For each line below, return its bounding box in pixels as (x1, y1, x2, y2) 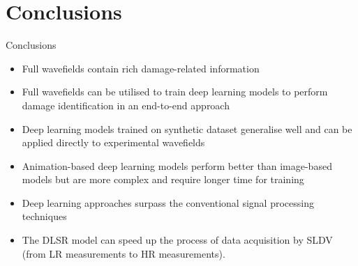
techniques (22, 209, 67, 224)
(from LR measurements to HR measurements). (22, 246, 225, 260)
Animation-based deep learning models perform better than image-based (22, 158, 332, 173)
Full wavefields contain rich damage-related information (22, 61, 260, 75)
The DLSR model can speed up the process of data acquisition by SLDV (22, 233, 333, 247)
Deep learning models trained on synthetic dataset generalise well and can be (22, 121, 352, 136)
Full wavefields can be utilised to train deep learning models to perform (22, 84, 328, 99)
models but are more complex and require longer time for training (22, 172, 304, 187)
